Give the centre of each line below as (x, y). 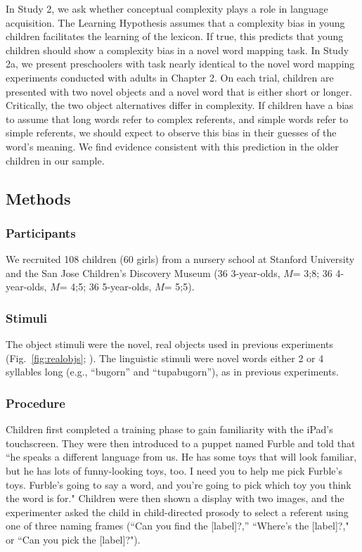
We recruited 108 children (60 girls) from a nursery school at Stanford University (180, 259)
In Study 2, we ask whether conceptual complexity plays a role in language (167, 8)
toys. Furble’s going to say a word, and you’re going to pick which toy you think (179, 484)
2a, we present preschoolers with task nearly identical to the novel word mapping (180, 64)
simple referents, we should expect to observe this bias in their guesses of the (171, 133)
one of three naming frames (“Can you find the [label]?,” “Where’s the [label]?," (177, 526)
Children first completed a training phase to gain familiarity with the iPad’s (169, 429)
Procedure (35, 403)
